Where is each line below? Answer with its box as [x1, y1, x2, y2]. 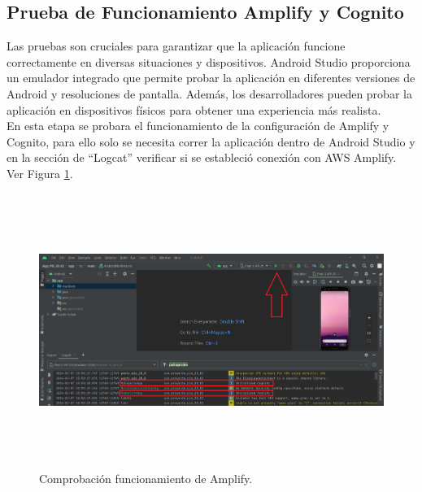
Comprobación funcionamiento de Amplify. [39, 469, 253, 486]
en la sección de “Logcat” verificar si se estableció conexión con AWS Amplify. [7, 149, 397, 166]
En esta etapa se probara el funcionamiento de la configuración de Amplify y [7, 117, 389, 134]
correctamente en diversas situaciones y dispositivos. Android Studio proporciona [7, 53, 411, 70]
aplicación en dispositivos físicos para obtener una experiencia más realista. [7, 101, 381, 118]
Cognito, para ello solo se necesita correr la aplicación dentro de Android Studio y [7, 133, 415, 150]
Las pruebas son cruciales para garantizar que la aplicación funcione [7, 37, 346, 54]
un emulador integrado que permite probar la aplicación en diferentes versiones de [7, 69, 415, 86]
